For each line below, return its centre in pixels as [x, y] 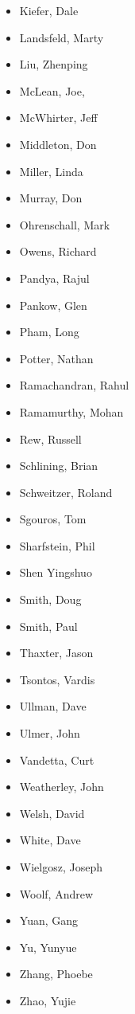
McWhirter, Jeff [58, 117]
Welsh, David [52, 813]
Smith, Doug [50, 599]
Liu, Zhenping [54, 64]
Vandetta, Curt [57, 760]
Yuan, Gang [49, 920]
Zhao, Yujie [48, 1000]
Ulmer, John [50, 733]
